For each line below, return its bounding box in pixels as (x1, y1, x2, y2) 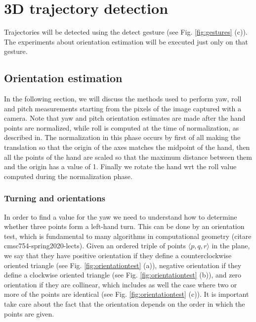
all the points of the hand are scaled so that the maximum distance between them (4, 151, 252, 162)
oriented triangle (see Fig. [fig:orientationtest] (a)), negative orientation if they (4, 260, 242, 270)
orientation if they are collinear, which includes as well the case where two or (4, 279, 237, 289)
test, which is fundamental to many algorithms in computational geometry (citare (4, 230, 252, 241)
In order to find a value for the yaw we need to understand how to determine (4, 211, 237, 222)
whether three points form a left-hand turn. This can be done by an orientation (4, 221, 245, 231)
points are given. (4, 308, 54, 319)
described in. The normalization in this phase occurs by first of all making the (4, 132, 241, 142)
